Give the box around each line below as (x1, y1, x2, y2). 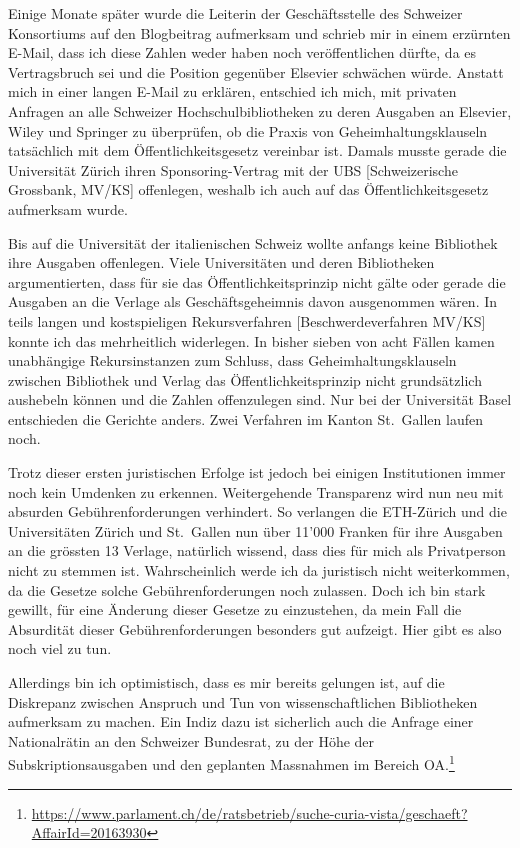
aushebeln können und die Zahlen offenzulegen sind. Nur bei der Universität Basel (8, 389, 512, 410)
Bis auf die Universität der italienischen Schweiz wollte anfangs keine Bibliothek (8, 232, 498, 253)
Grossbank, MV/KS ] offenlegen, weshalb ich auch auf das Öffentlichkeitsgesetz (8, 179, 489, 200)
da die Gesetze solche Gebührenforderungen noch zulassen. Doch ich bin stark (8, 579, 486, 600)
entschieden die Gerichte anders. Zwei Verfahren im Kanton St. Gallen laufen (8, 408, 483, 429)
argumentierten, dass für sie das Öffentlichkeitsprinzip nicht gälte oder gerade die (8, 271, 506, 292)
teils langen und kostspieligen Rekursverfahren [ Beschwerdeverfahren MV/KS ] (8, 310, 486, 331)
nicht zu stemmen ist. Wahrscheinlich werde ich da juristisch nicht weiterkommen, (8, 560, 510, 581)
